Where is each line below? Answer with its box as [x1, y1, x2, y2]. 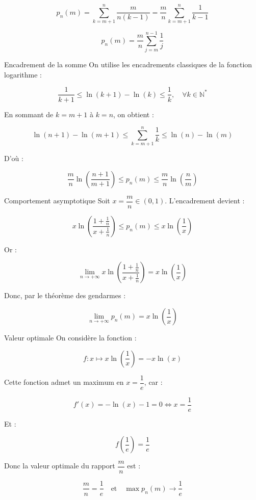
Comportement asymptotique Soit [4, 195, 110, 206]
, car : [144, 377, 163, 387]
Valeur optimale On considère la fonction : [4, 332, 137, 343]
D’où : [4, 153, 23, 164]
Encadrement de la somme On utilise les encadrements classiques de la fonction [4, 59, 252, 70]
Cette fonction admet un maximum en [4, 377, 124, 387]
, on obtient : [113, 109, 154, 119]
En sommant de [4, 109, 54, 119]
